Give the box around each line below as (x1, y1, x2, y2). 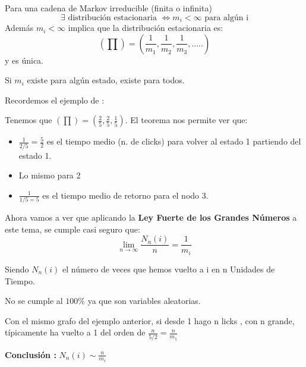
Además (5, 21, 34, 34)
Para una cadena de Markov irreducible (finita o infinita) (5, 2, 212, 14)
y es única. (5, 54, 44, 66)
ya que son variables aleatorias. (87, 294, 201, 307)
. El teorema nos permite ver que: (125, 114, 248, 126)
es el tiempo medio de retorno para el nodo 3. (42, 189, 209, 201)
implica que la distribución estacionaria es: (68, 21, 223, 34)
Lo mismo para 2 (18, 169, 81, 181)
